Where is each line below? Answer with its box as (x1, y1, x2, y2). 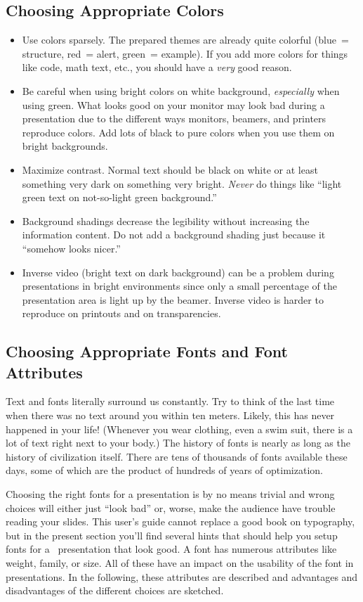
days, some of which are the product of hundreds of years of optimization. (6, 463, 323, 478)
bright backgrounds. (22, 139, 108, 153)
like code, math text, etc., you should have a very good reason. (22, 60, 292, 75)
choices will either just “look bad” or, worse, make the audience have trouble (6, 500, 336, 515)
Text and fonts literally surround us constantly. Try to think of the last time (6, 394, 335, 409)
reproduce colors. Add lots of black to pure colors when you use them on (22, 124, 335, 139)
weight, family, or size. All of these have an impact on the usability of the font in (6, 556, 354, 570)
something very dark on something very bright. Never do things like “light (22, 176, 342, 191)
